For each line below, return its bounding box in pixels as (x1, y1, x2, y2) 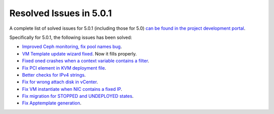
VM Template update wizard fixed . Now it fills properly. (22, 50, 137, 56)
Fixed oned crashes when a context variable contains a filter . (22, 58, 150, 64)
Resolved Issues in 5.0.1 (9, 8, 112, 19)
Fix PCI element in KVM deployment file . (22, 65, 107, 71)
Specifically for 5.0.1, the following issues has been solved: (9, 34, 132, 40)
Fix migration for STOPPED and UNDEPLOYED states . (22, 93, 134, 99)
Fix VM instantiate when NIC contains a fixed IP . (22, 86, 123, 92)
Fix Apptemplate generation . (22, 100, 82, 106)
